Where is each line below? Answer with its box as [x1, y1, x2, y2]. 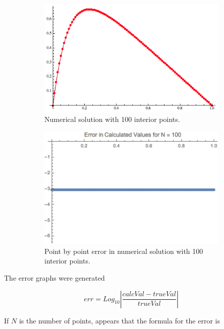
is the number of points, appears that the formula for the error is [19, 315, 220, 325]
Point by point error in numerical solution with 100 [44, 245, 203, 256]
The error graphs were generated [4, 273, 105, 283]
